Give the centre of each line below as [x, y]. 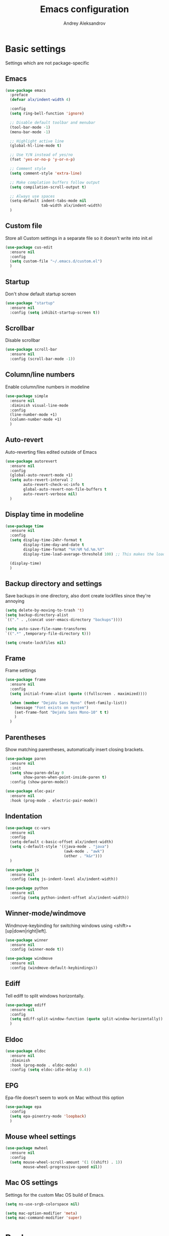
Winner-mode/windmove [46, 913]
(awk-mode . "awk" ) [84, 851]
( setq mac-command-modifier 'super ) [44, 1218]
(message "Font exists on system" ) [52, 707]
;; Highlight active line [37, 141]
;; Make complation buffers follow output [55, 182]
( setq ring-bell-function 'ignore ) [47, 113]
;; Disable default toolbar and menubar [53, 122]
